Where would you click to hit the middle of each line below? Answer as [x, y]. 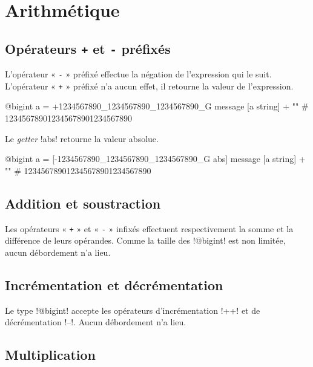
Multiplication [51, 355]
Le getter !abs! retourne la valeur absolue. [82, 138]
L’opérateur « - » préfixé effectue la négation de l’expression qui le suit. [138, 74]
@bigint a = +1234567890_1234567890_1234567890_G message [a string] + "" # [157, 106]
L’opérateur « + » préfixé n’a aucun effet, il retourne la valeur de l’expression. [149, 86]
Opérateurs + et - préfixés [88, 48]
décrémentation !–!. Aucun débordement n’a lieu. [96, 322]
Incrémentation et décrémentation [114, 284]
